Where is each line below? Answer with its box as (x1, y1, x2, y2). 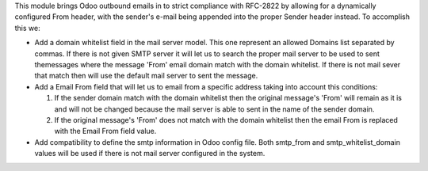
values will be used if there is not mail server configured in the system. (34, 149, 266, 158)
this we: (14, 23, 40, 32)
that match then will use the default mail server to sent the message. (34, 71, 258, 81)
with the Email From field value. (54, 127, 157, 136)
